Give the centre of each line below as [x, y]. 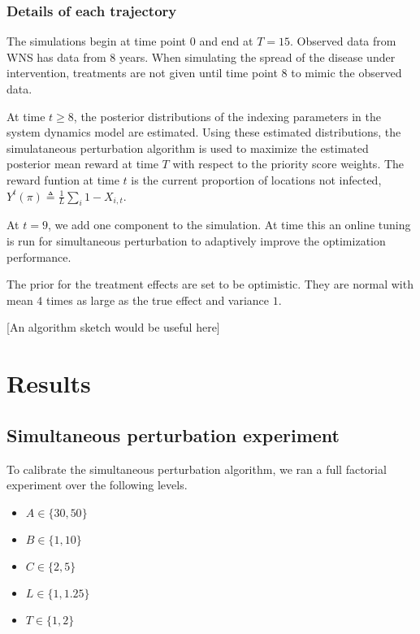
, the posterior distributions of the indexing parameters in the [227, 116]
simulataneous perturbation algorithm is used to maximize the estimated [188, 148]
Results [49, 383]
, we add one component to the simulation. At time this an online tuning [229, 225]
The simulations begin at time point [97, 41]
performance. [39, 256]
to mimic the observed [346, 73]
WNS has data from [56, 56]
